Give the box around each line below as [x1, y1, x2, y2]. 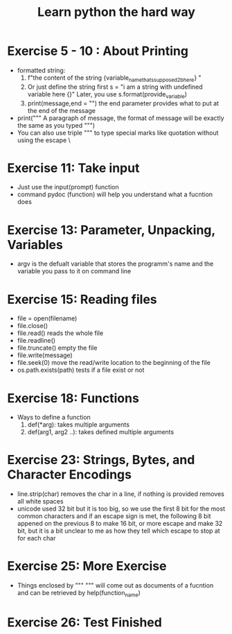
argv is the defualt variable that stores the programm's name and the [17, 259, 214, 268]
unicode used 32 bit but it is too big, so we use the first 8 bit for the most [17, 504, 225, 513]
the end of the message [27, 106, 96, 114]
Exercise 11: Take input [7, 160, 140, 175]
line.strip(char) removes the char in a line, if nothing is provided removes [17, 490, 225, 498]
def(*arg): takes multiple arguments [27, 420, 130, 429]
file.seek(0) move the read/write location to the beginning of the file [17, 359, 211, 367]
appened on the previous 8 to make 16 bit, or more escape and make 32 [17, 520, 223, 528]
